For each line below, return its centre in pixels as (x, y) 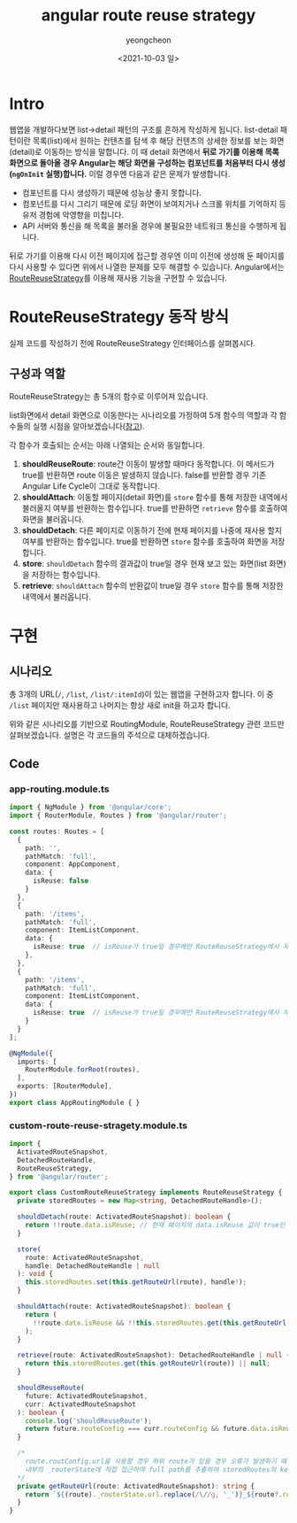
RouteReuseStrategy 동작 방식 (119, 317)
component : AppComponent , (73, 864)
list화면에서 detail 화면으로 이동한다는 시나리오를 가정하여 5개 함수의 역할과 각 (143, 415)
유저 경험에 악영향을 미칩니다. (73, 214)
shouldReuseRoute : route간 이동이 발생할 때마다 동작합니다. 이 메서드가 (148, 464)
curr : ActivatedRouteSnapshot (81, 1404)
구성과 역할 (38, 374)
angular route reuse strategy (148, 15)
